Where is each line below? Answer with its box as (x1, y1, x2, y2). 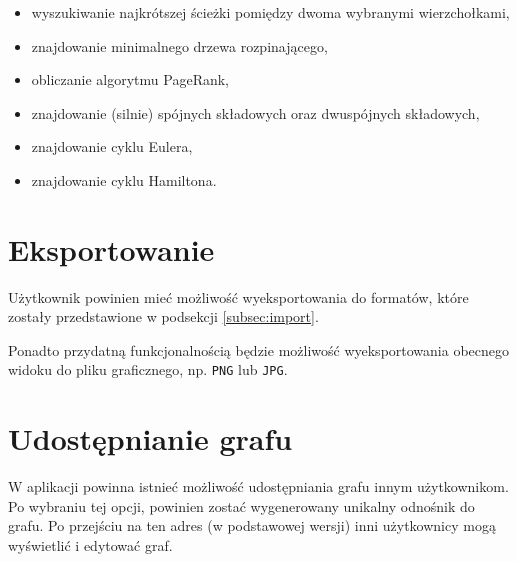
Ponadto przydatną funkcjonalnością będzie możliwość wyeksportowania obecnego (8, 339, 510, 360)
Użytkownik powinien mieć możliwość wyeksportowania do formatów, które (8, 286, 469, 307)
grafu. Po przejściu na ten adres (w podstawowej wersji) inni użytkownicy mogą (8, 515, 496, 536)
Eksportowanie (8, 228, 215, 269)
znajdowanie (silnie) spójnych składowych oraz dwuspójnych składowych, (31, 102, 480, 123)
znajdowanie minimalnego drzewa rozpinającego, (31, 35, 328, 56)
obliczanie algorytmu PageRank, (31, 69, 230, 90)
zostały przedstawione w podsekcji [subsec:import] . (8, 306, 319, 327)
